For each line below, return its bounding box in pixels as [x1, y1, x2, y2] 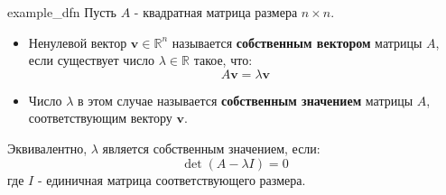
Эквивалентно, [7, 138, 88, 157]
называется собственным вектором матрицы [172, 32, 423, 51]
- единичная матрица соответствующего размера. [37, 170, 306, 189]
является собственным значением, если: [102, 138, 321, 157]
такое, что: [193, 51, 253, 70]
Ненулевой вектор [28, 32, 127, 51]
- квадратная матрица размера [134, 3, 298, 21]
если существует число [28, 51, 155, 70]
